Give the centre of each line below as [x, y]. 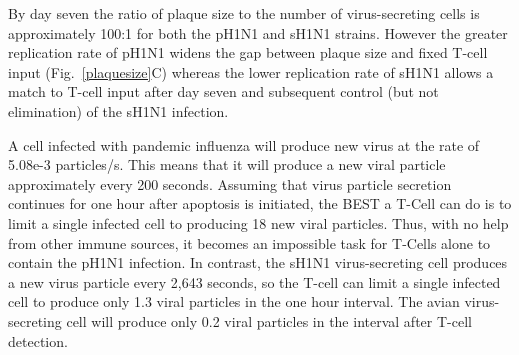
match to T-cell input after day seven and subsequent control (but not [223, 91]
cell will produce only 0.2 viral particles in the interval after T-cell [269, 320]
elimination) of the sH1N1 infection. [118, 110]
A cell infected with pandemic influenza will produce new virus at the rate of [244, 144]
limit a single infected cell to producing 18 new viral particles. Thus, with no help [258, 222]
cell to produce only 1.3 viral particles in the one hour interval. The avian [234, 301]
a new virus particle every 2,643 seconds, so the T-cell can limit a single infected [254, 281]
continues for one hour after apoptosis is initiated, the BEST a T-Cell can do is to [260, 203]
